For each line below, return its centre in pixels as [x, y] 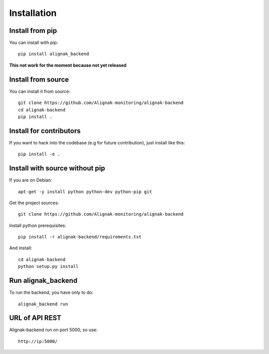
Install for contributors [45, 131]
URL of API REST [35, 318]
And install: [21, 248]
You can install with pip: [34, 43]
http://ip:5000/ [38, 341]
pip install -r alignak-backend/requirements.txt [80, 237]
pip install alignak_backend [54, 54]
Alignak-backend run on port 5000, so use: [53, 330]
